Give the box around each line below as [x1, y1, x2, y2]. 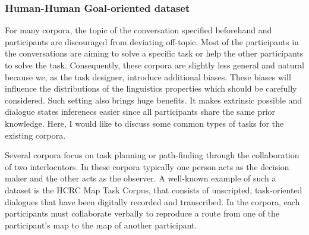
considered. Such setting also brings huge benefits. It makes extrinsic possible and [5, 93, 302, 106]
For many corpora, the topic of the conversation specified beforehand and [5, 24, 272, 36]
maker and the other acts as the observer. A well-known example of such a [5, 172, 276, 184]
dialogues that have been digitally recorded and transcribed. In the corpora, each [5, 195, 300, 208]
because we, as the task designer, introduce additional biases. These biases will [5, 70, 291, 83]
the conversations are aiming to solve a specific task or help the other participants [5, 47, 304, 59]
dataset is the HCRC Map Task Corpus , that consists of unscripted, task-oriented [5, 183, 302, 196]
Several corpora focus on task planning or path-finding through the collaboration [5, 149, 299, 161]
